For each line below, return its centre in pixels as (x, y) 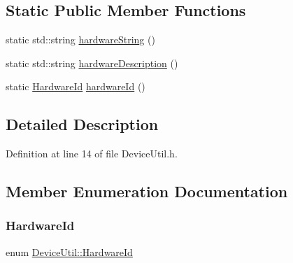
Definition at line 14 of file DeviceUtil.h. (92, 154)
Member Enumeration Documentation (147, 191)
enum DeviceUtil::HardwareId (69, 251)
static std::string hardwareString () (80, 40)
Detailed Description (82, 124)
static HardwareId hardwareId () (76, 86)
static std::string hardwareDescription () (92, 63)
